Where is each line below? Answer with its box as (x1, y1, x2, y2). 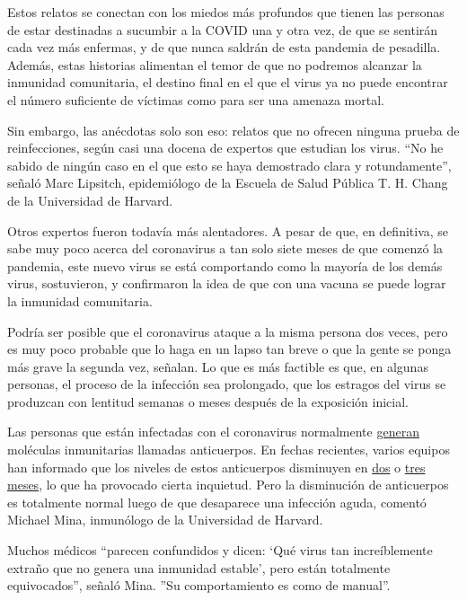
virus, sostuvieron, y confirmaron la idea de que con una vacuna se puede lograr (7, 274, 446, 293)
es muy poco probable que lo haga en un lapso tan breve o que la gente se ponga (7, 340, 452, 358)
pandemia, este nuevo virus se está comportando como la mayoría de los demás (7, 256, 443, 275)
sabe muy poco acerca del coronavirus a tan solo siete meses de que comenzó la (7, 239, 444, 258)
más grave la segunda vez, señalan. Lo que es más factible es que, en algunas (7, 357, 428, 375)
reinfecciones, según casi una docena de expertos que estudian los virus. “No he (7, 138, 444, 157)
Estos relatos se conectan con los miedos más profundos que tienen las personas (7, 3, 445, 21)
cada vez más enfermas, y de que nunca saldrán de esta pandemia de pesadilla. (7, 38, 441, 57)
